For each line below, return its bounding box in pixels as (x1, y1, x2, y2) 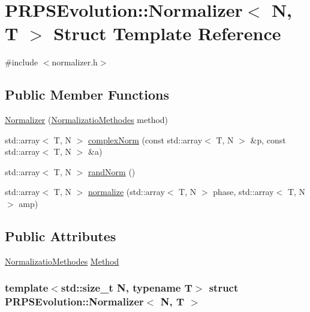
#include (5, 56, 38, 68)
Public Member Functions (5, 85, 169, 104)
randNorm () (88, 165, 136, 178)
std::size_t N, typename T (61, 280, 192, 295)
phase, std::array (213, 185, 274, 198)
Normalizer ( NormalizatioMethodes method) (5, 113, 168, 126)
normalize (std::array (88, 185, 165, 198)
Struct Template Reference (53, 21, 281, 46)
